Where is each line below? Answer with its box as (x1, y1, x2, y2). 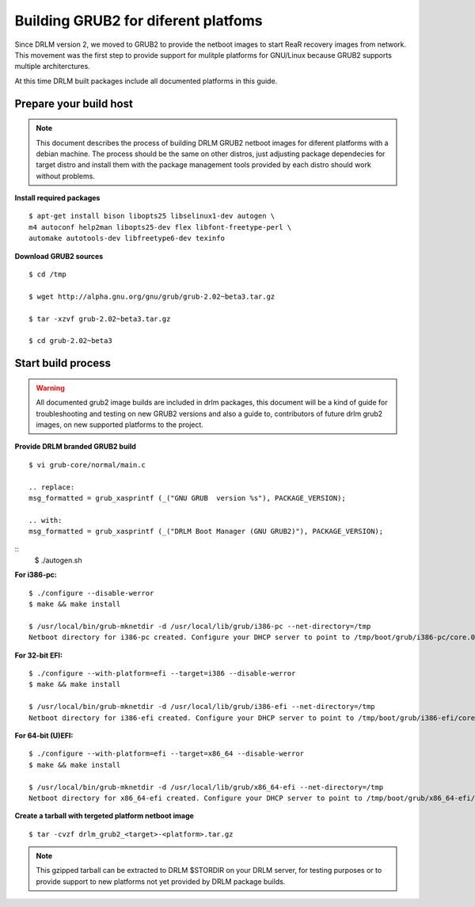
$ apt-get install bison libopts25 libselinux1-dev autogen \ (28, 212, 275, 221)
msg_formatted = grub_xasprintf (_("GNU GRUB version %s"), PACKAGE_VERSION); (28, 494, 346, 502)
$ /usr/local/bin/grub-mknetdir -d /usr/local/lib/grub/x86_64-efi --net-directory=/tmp (28, 783, 384, 791)
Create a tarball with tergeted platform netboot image (14, 811, 194, 821)
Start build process (14, 356, 111, 370)
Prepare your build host (14, 97, 134, 110)
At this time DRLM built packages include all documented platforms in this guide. (14, 76, 278, 86)
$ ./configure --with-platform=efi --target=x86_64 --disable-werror (28, 749, 305, 758)
